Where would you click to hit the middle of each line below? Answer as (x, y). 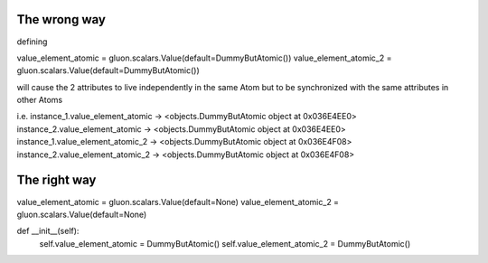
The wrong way (61, 19)
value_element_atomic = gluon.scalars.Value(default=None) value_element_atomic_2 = (178, 202)
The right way (56, 180)
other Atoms (40, 100)
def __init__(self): (48, 231)
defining (32, 42)
